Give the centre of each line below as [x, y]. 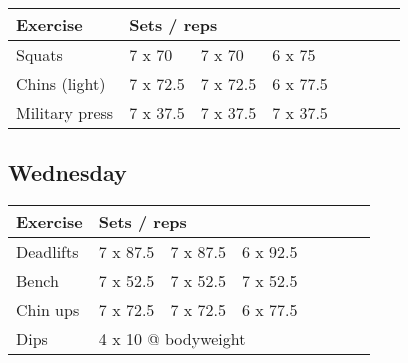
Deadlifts [47, 252]
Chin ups [48, 310]
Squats [39, 54]
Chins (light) [61, 83]
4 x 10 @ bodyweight [172, 339]
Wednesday [67, 172]
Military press [65, 112]
